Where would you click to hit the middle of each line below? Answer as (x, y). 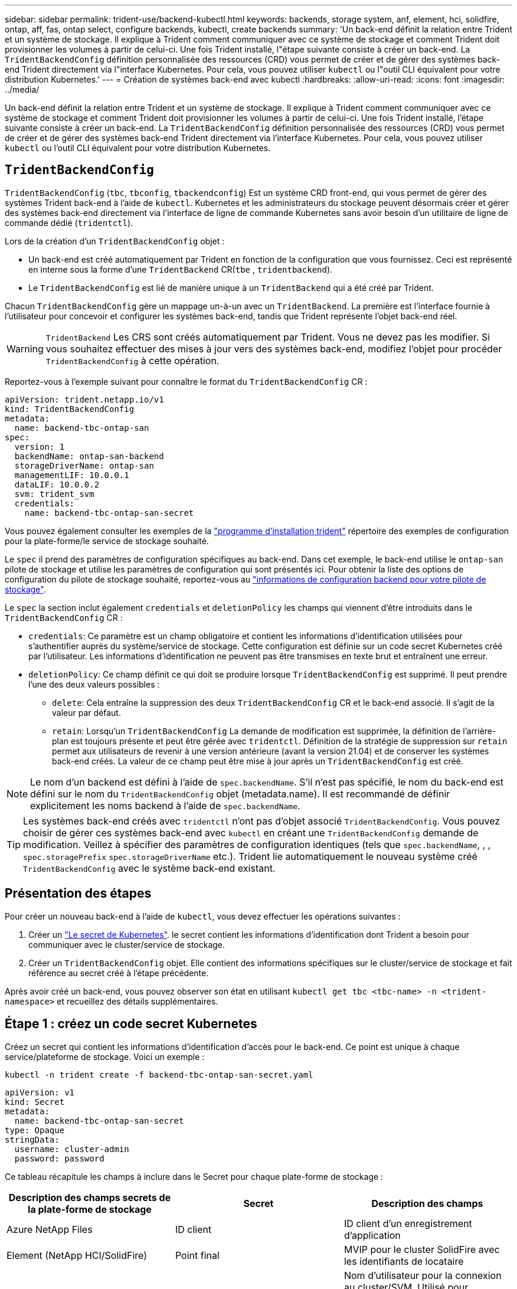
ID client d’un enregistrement (408, 1223)
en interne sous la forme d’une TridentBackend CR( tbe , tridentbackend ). (181, 269)
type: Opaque (35, 1130)
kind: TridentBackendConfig (70, 409)
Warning (25, 349)
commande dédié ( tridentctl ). (69, 223)
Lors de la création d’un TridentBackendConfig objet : (115, 241)
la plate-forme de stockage (90, 1209)
